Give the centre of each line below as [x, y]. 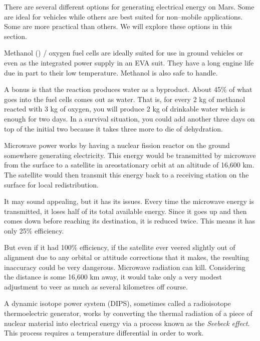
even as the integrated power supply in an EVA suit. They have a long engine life [129, 62]
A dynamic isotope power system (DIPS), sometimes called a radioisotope [117, 303]
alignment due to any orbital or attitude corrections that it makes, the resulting [127, 257]
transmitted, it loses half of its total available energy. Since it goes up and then [125, 211]
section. [16, 36]
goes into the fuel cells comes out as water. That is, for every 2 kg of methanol [125, 99]
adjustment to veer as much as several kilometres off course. [96, 286]
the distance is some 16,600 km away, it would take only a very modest [113, 277]
